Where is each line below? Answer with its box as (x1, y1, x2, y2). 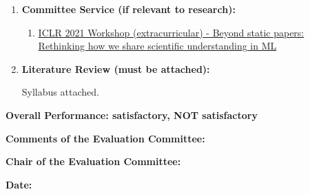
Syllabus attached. (21, 85, 99, 99)
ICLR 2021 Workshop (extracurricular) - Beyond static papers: (38, 25, 304, 39)
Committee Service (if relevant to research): (21, 2, 236, 16)
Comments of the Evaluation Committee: (6, 131, 205, 145)
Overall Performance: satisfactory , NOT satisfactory (6, 107, 258, 122)
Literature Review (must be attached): (21, 61, 210, 76)
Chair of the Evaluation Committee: (6, 154, 181, 169)
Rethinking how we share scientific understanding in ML (38, 39, 277, 53)
